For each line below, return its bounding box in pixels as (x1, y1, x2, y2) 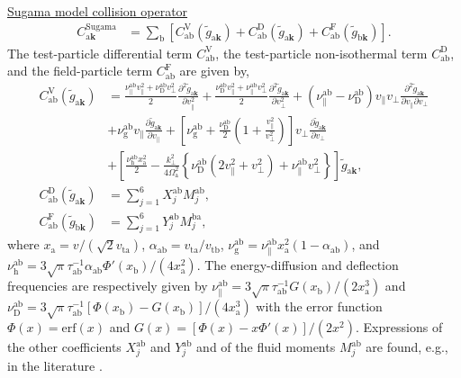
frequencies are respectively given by (7, 276, 208, 295)
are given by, (179, 61, 250, 80)
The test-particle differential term (7, 43, 193, 62)
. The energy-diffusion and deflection (196, 256, 399, 274)
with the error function (256, 297, 383, 316)
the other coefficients (7, 337, 122, 356)
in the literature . (7, 355, 103, 374)
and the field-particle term (7, 61, 153, 80)
